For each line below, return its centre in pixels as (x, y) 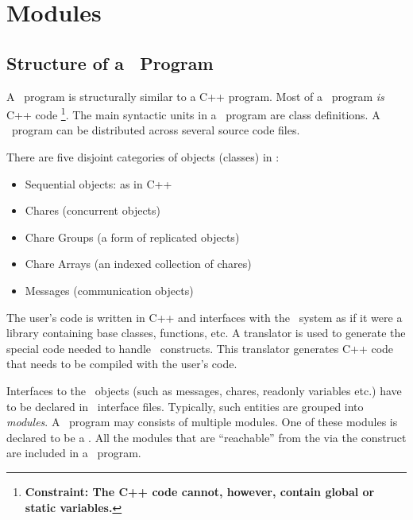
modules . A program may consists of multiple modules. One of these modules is (202, 422)
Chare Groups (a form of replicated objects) (132, 237)
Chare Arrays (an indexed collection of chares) (138, 264)
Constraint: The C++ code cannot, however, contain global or (200, 491)
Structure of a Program (110, 62)
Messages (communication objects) (109, 290)
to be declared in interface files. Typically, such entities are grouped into (185, 406)
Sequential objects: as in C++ (98, 183)
